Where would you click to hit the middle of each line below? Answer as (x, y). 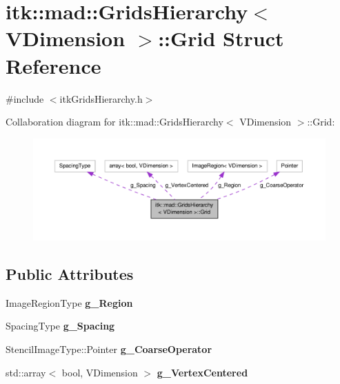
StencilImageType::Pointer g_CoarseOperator (109, 348)
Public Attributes (70, 273)
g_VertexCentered (202, 372)
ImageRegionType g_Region (69, 302)
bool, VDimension (100, 372)
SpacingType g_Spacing (60, 326)
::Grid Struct (221, 38)
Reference (53, 65)
